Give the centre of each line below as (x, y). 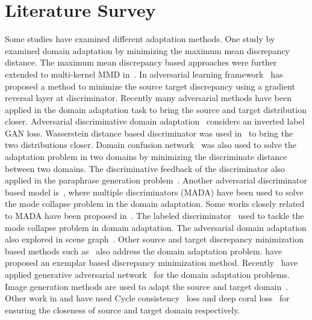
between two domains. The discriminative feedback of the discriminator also (145, 168)
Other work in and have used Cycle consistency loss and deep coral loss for (147, 298)
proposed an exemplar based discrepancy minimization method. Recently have (151, 263)
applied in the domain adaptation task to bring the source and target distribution (156, 109)
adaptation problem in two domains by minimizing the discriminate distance (146, 157)
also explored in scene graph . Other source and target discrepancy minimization (154, 239)
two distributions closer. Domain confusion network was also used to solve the (151, 145)
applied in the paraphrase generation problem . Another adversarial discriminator (156, 180)
